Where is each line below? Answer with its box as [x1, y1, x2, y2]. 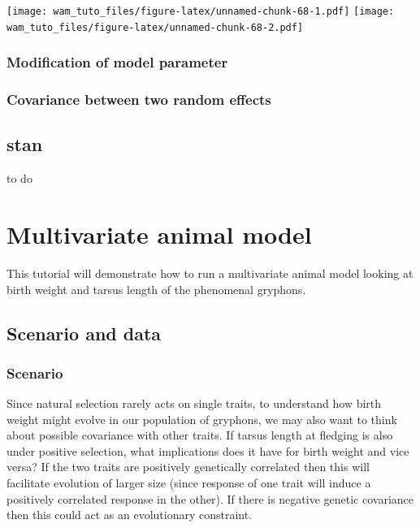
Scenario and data [6, 320, 162, 345]
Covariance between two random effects [6, 89, 271, 110]
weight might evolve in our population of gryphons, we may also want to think [6, 410, 397, 427]
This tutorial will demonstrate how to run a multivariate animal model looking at [6, 264, 414, 281]
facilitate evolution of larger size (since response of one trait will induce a [6, 474, 371, 491]
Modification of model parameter [6, 52, 228, 72]
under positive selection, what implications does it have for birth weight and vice [6, 442, 409, 459]
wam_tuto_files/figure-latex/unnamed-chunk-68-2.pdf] [6, 21, 304, 33]
